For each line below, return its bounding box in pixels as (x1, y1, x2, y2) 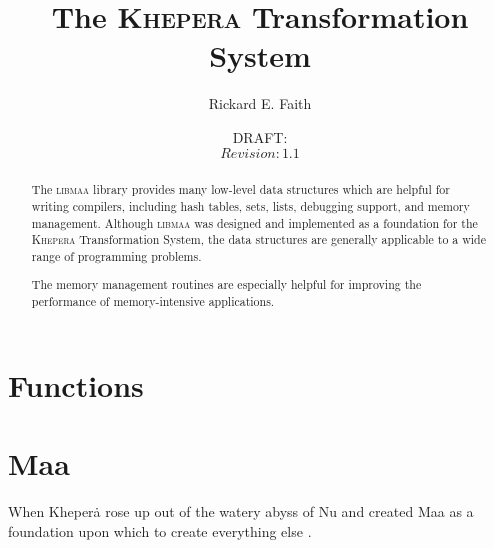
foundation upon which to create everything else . (8, 520, 312, 541)
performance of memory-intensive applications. (31, 293, 275, 310)
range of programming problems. (31, 247, 202, 264)
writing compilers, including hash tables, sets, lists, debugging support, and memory (31, 197, 470, 214)
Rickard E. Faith (208, 93, 312, 114)
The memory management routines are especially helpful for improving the (31, 276, 422, 293)
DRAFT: (232, 126, 288, 147)
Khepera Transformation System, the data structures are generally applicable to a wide (31, 231, 486, 248)
